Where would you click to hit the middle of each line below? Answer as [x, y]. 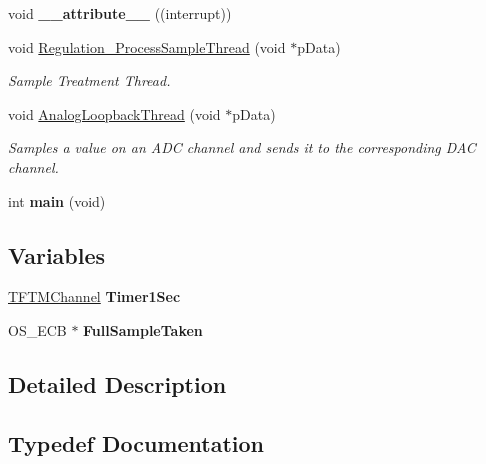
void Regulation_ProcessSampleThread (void [147, 46]
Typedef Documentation [136, 442]
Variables [57, 254]
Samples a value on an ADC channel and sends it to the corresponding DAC [242, 147]
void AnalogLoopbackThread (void [114, 113]
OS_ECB [37, 329]
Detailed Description [117, 383]
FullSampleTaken [143, 329]
